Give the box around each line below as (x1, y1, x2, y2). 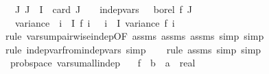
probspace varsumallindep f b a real (10, 56, 196, 70)
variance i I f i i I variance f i (14, 15, 175, 29)
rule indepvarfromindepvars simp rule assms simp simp (5, 42, 261, 56)
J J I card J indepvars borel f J (14, 2, 193, 16)
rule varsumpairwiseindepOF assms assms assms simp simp (5, 29, 264, 43)
